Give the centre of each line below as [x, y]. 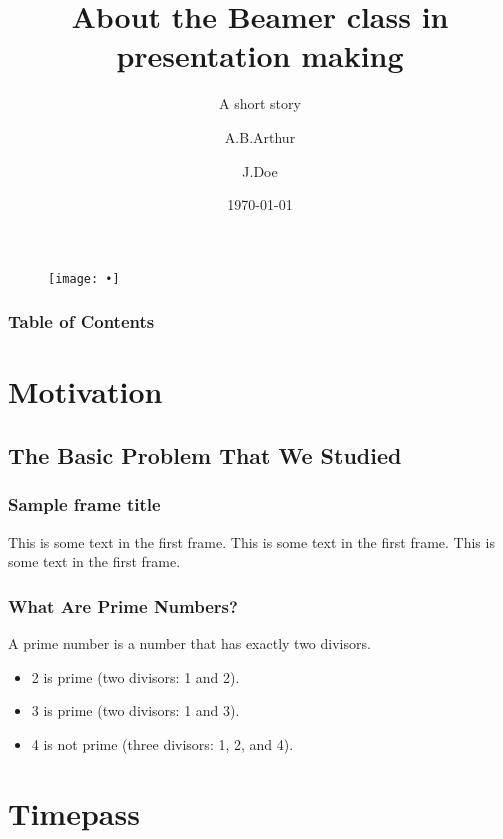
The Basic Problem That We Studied [205, 454]
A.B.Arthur [260, 136]
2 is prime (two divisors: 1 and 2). [135, 676]
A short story [260, 103]
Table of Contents [81, 321]
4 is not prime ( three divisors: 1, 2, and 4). [162, 743]
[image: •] [84, 278]
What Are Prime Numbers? [123, 605]
